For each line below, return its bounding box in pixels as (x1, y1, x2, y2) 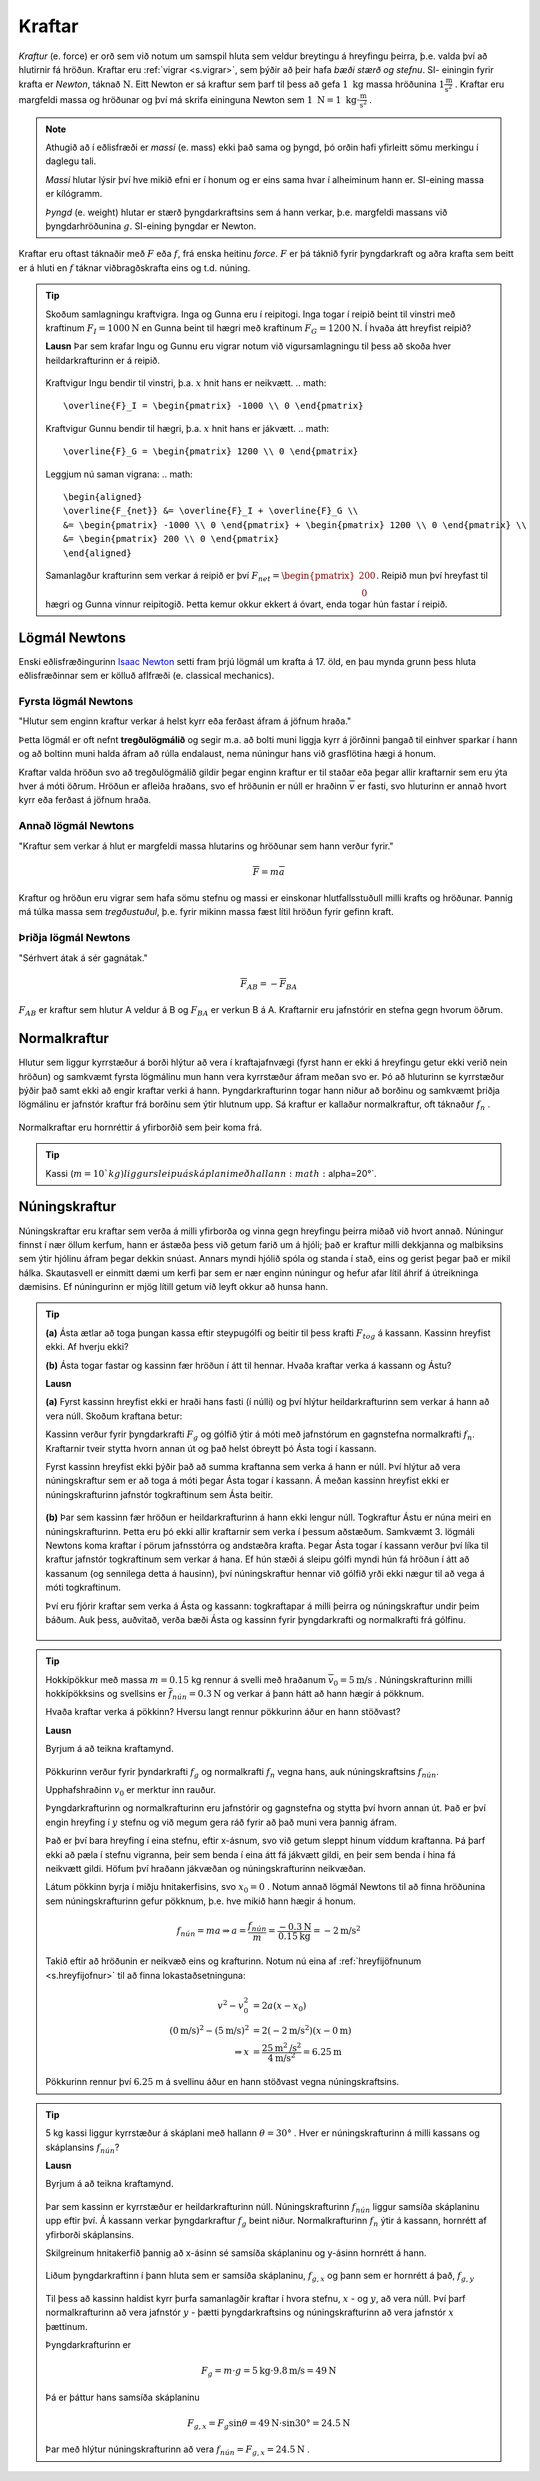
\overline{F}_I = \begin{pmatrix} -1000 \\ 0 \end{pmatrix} (63, 400, 364, 412)
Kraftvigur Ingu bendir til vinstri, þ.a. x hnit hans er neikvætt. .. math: (45, 377, 327, 389)
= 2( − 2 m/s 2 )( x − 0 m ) (252, 2023, 352, 2036)
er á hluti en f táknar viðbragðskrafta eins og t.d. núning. (18, 261, 251, 274)
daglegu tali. (45, 155, 97, 167)
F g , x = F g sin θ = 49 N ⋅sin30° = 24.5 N (186, 2417, 351, 2431)
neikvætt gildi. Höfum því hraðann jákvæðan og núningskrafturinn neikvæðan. (45, 1862, 367, 1874)
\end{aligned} (63, 547, 132, 559)
